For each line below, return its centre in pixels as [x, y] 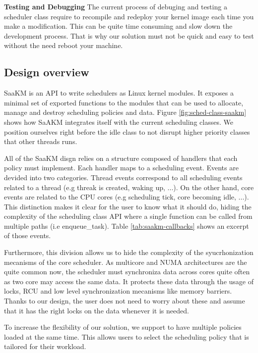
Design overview [47, 72]
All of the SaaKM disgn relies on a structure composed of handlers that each [121, 158]
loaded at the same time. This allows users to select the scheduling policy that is [127, 336]
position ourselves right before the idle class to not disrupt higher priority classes [127, 131]
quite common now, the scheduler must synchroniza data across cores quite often [127, 272]
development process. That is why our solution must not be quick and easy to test [129, 35]
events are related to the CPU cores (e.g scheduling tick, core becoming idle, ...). [127, 197]
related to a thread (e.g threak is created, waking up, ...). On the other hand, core [129, 187]
